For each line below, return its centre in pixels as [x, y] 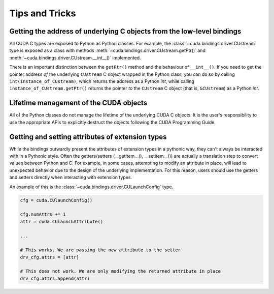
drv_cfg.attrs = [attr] [50, 257]
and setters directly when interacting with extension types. [71, 178]
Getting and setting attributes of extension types [88, 137]
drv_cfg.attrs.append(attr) [55, 278]
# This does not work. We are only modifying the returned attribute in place [120, 271]
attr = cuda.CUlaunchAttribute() [62, 222]
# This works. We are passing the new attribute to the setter [100, 250]
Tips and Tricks [43, 13]
